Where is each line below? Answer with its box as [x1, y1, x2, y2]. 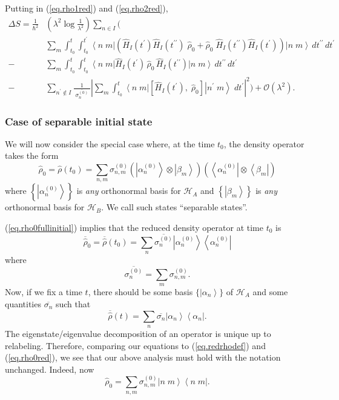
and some [252, 285, 288, 298]
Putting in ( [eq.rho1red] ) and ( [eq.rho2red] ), [5, 2, 168, 14]
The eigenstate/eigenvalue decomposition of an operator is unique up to [5, 327, 271, 339]
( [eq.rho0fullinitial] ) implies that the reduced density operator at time [5, 221, 263, 234]
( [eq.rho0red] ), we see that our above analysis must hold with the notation [5, 351, 281, 364]
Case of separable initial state [5, 113, 153, 128]
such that [55, 297, 91, 310]
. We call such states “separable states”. [101, 201, 248, 213]
